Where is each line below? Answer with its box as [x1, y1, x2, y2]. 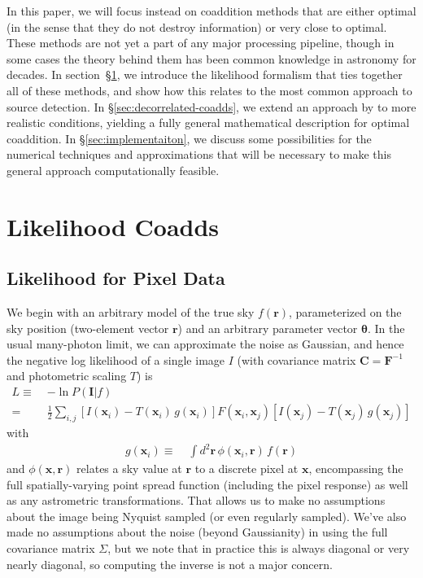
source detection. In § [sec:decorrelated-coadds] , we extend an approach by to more [7, 98, 416, 115]
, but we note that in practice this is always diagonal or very [107, 540, 410, 557]
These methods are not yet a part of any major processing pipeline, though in [7, 34, 395, 51]
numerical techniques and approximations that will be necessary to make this [7, 146, 391, 163]
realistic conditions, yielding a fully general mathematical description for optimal [7, 114, 410, 131]
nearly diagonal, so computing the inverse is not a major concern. [7, 555, 333, 572]
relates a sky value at [76, 460, 182, 477]
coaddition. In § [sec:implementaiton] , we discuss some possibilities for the [7, 129, 372, 147]
